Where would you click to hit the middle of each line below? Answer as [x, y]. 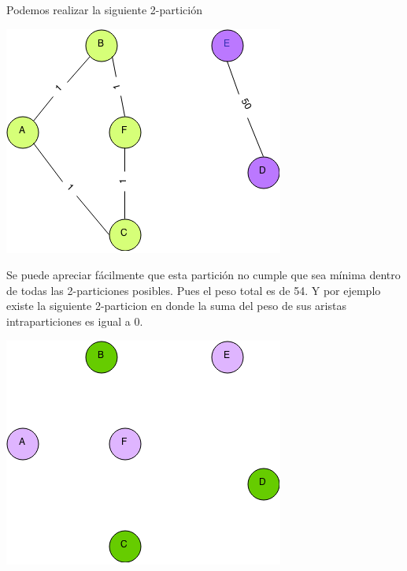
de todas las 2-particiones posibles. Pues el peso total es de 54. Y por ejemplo [194, 290]
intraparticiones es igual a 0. [75, 321]
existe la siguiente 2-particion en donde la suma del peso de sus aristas [176, 306]
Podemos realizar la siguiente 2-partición [104, 9]
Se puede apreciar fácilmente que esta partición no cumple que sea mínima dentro [203, 275]
